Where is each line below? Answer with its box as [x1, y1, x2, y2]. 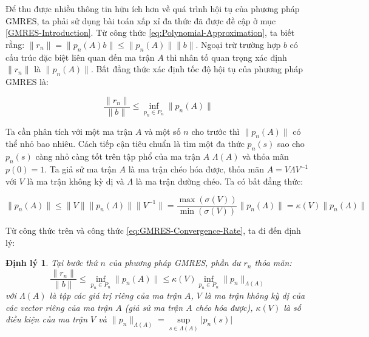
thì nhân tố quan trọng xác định [166, 50, 287, 63]
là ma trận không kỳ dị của [205, 289, 305, 302]
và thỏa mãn [242, 150, 289, 163]
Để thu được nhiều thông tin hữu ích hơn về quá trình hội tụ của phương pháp [5, 2, 300, 15]
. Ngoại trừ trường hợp [195, 38, 281, 50]
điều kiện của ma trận [5, 313, 88, 325]
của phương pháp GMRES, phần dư [109, 256, 241, 269]
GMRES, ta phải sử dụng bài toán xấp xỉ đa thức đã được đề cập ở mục [5, 14, 276, 27]
